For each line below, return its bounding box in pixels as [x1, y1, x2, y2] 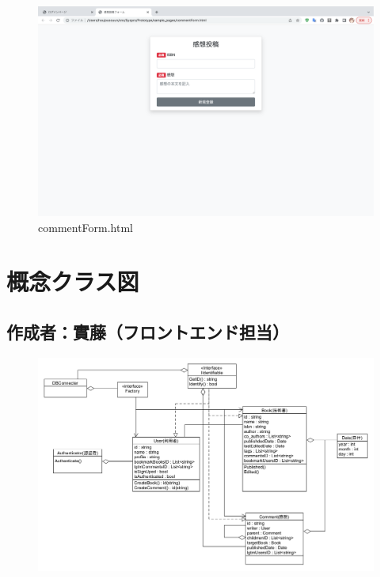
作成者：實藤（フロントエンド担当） [6, 319, 289, 344]
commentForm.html [38, 218, 134, 235]
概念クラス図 [6, 265, 139, 298]
